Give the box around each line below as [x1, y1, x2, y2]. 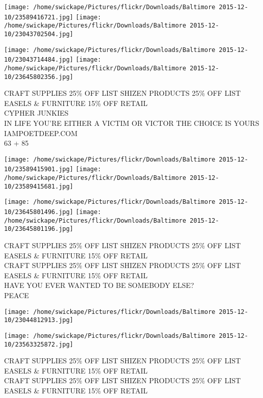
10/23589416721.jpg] [4, 13, 74, 21]
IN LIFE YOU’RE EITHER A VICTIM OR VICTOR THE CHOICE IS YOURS [4, 118, 259, 128]
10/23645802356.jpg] [4, 73, 74, 81]
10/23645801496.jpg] [4, 208, 74, 216]
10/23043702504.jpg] [4, 30, 74, 38]
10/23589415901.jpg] [4, 166, 74, 173]
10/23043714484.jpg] [4, 56, 74, 64]
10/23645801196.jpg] [4, 225, 74, 233]
